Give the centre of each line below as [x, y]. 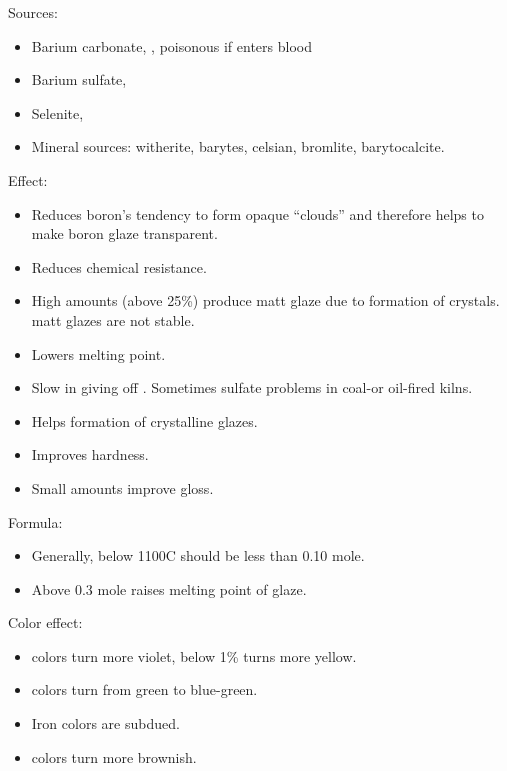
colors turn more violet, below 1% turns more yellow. [194, 655]
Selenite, [57, 112]
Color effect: [45, 622]
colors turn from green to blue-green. [144, 689]
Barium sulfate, [79, 79]
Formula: [35, 521]
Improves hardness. [90, 454]
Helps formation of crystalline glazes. [144, 420]
